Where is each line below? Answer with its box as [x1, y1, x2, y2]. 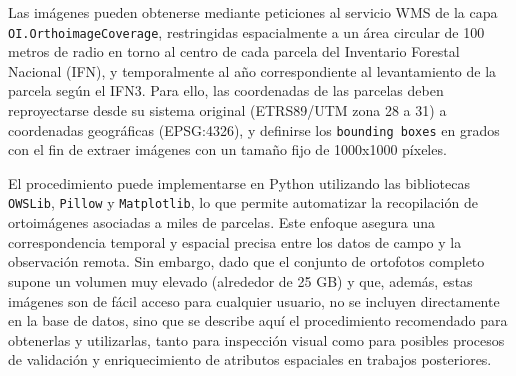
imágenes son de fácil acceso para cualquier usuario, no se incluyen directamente [8, 290, 500, 311]
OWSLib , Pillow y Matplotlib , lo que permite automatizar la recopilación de [8, 192, 478, 213]
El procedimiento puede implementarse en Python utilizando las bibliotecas [8, 172, 470, 193]
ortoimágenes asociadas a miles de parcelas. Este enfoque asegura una [8, 212, 436, 233]
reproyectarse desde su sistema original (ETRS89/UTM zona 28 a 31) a [8, 100, 447, 121]
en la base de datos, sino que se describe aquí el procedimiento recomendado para [8, 310, 508, 331]
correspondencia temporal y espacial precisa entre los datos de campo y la [8, 231, 462, 252]
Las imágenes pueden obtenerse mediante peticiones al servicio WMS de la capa [8, 2, 498, 22]
